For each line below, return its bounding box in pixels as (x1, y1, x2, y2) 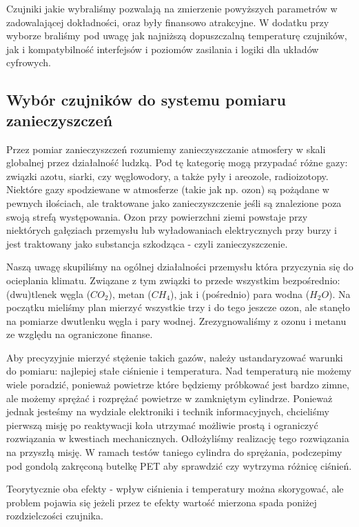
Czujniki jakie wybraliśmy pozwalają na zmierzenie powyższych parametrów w (6, 1, 338, 15)
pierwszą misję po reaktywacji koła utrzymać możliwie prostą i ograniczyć (6, 417, 318, 432)
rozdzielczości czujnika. (6, 508, 103, 523)
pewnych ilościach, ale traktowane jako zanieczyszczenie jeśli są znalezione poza (6, 195, 342, 210)
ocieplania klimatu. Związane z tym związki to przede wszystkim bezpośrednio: (6, 272, 340, 287)
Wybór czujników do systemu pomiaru (6, 89, 287, 110)
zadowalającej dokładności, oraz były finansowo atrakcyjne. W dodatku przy (6, 14, 329, 29)
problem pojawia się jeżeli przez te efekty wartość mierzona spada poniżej (6, 495, 317, 509)
